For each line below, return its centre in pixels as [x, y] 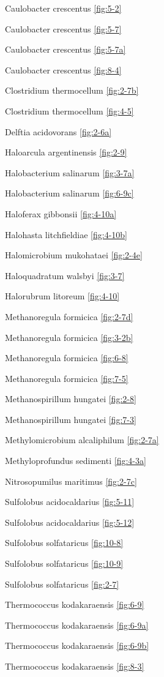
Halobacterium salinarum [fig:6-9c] [69, 193]
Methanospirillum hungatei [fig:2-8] [71, 399]
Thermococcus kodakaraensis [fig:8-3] [75, 666]
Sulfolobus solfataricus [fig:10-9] [64, 563]
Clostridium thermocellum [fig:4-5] [69, 110]
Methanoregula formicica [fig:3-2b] [69, 337]
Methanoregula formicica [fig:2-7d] [69, 316]
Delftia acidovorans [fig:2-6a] [58, 131]
